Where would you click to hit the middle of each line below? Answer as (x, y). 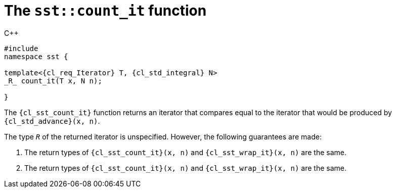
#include (21, 48)
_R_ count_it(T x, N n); (53, 81)
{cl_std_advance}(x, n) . (52, 121)
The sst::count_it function (105, 11)
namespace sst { (36, 56)
